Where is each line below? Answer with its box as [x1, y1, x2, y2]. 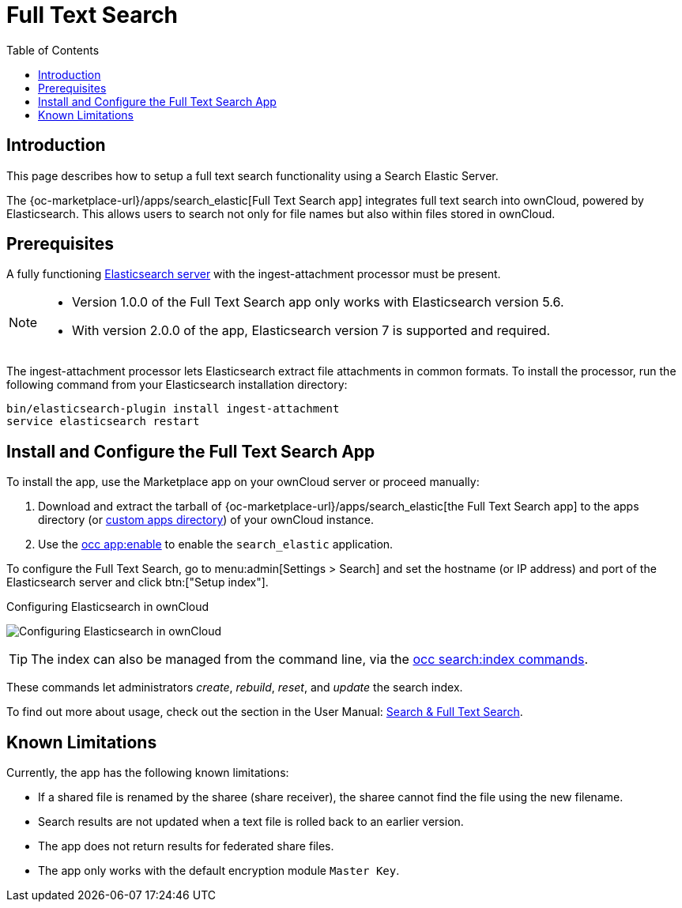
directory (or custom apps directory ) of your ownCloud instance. [38, 513, 374, 527]
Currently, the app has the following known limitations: [6, 766, 289, 780]
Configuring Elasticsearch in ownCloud [6, 600, 209, 614]
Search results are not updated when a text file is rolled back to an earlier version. [38, 815, 464, 829]
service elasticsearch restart [6, 415, 200, 428]
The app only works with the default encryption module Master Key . [38, 864, 400, 878]
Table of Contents [6, 43, 100, 57]
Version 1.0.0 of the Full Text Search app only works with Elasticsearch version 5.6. [72, 294, 564, 311]
